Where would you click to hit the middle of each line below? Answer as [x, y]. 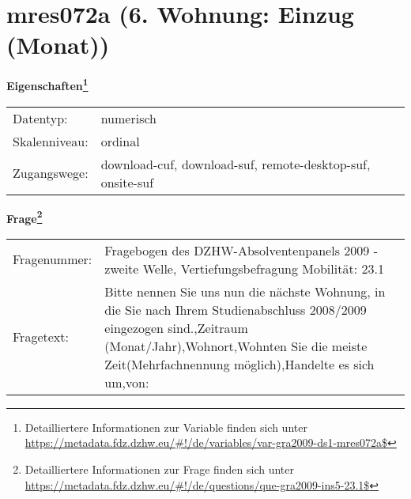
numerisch [128, 118]
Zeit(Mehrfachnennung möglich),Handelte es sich [239, 364]
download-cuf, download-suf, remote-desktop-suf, [236, 164]
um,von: [127, 382]
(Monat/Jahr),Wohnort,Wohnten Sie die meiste [236, 346]
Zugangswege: [51, 173]
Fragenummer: [53, 259]
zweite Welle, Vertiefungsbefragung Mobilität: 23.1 [244, 268]
